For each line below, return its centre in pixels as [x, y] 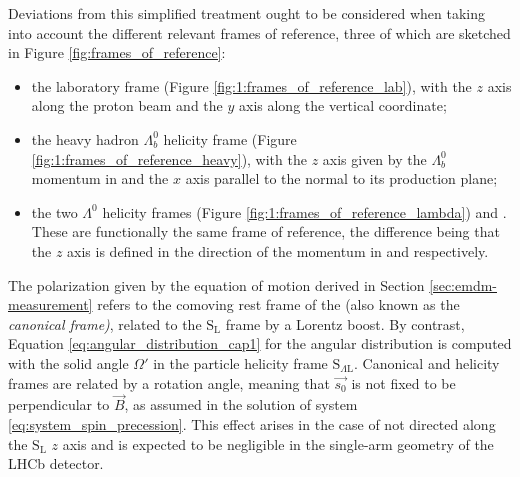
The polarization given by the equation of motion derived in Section [216, 284]
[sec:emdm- [463, 284]
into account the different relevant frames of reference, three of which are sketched [259, 32]
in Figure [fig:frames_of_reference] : [117, 52]
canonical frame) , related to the [105, 323]
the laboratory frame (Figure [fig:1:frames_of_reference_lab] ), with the [251, 85]
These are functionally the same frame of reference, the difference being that [265, 231]
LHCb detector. [56, 463]
